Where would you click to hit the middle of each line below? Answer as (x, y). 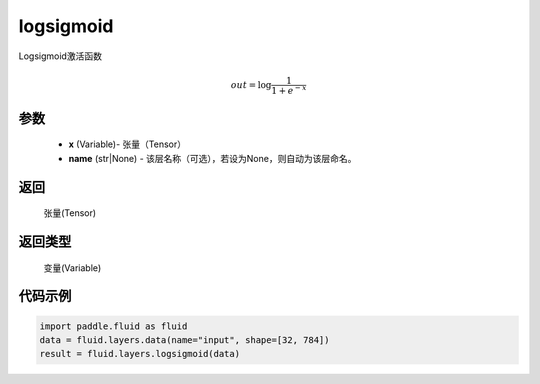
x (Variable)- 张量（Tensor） (127, 144)
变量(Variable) (72, 267)
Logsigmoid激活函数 (60, 56)
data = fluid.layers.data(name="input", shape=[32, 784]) (184, 340)
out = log (251, 84)
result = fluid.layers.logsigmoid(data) (139, 354)
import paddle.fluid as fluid (113, 326)
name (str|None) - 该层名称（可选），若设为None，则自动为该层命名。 (212, 158)
